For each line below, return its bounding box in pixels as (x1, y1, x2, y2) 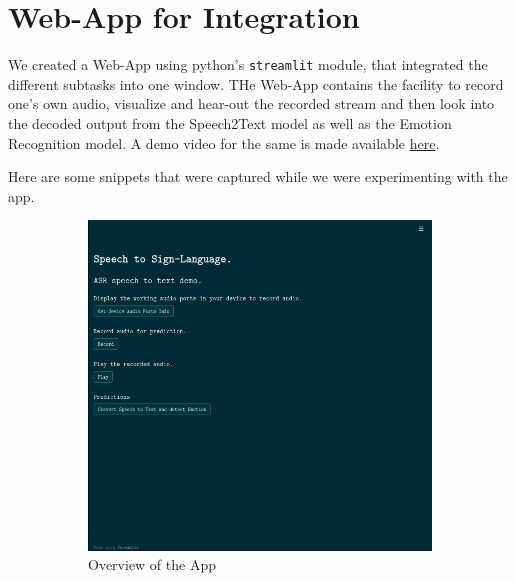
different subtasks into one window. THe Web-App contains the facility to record (8, 73, 504, 94)
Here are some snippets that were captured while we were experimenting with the (8, 166, 508, 187)
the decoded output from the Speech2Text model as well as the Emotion (8, 112, 452, 133)
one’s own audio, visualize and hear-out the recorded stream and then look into (8, 93, 495, 114)
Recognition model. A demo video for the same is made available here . (8, 132, 440, 153)
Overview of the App (88, 554, 216, 575)
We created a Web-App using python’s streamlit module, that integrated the (8, 54, 488, 75)
